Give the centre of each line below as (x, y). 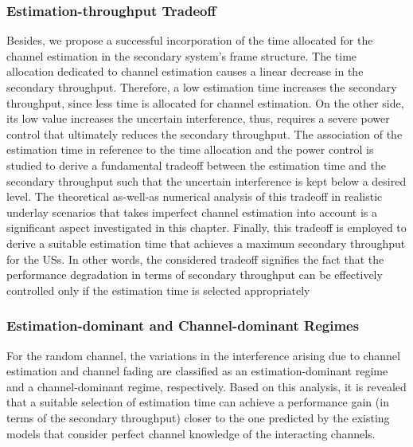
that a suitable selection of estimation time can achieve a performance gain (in (198, 402)
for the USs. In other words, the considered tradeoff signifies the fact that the (195, 259)
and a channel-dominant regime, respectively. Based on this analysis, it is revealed (206, 386)
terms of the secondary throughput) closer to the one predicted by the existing (198, 417)
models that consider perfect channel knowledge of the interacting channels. (191, 433)
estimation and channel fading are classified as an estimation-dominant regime (197, 371)
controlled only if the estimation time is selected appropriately (158, 290)
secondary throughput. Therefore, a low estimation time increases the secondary (202, 87)
